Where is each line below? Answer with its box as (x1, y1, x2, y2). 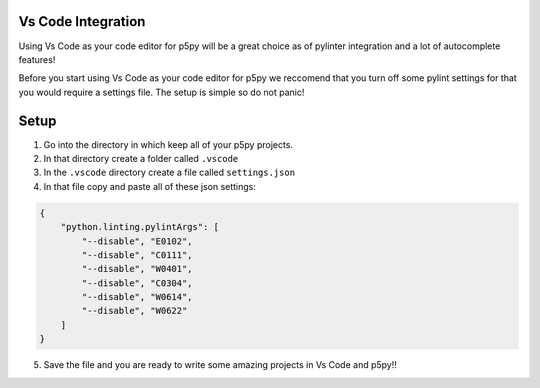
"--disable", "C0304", (81, 277, 194, 289)
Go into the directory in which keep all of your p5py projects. (43, 138, 294, 150)
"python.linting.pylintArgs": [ (60, 221, 220, 233)
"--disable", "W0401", (81, 263, 194, 275)
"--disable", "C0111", (81, 249, 194, 260)
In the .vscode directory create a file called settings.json (43, 166, 295, 179)
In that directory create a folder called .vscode (43, 152, 239, 164)
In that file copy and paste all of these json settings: (43, 180, 257, 192)
